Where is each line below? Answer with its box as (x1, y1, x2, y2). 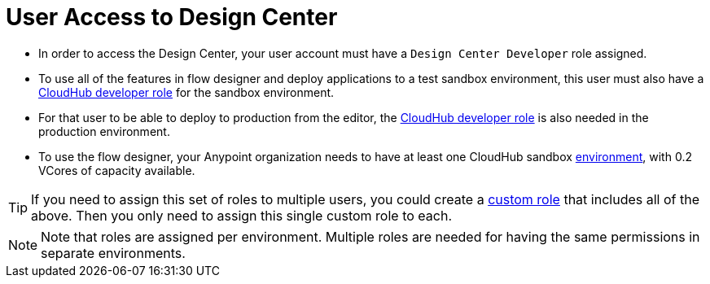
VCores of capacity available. (38, 163, 195, 177)
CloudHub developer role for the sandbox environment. (38, 85, 335, 99)
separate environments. (41, 244, 186, 261)
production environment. (38, 124, 170, 138)
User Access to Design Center (6, 3, 338, 31)
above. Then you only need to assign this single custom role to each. (31, 207, 453, 224)
